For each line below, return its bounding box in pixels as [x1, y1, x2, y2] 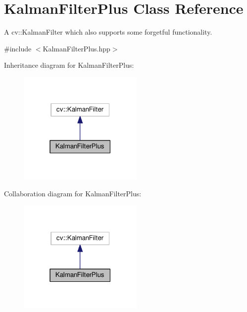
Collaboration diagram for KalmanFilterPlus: [4, 188, 142, 199]
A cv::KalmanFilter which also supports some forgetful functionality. [4, 27, 212, 37]
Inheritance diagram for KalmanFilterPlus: [4, 60, 134, 70]
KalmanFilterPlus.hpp [43, 43, 110, 53]
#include [4, 43, 32, 53]
